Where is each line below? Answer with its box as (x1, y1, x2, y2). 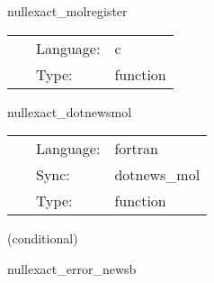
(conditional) (7, 229, 78, 248)
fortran (114, 138, 158, 160)
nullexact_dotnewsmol (7, 102, 132, 121)
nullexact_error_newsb (7, 259, 137, 278)
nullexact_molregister (7, 2, 128, 20)
